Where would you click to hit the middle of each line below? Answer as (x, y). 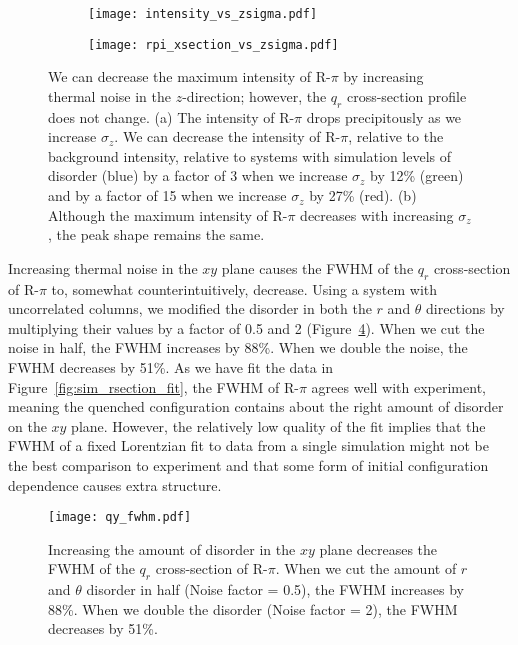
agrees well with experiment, (398, 386)
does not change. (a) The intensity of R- (171, 116)
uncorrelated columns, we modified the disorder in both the (190, 308)
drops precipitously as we (384, 116)
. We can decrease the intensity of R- (227, 136)
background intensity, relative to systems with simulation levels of (250, 155)
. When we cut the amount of (366, 568)
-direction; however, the (254, 95)
